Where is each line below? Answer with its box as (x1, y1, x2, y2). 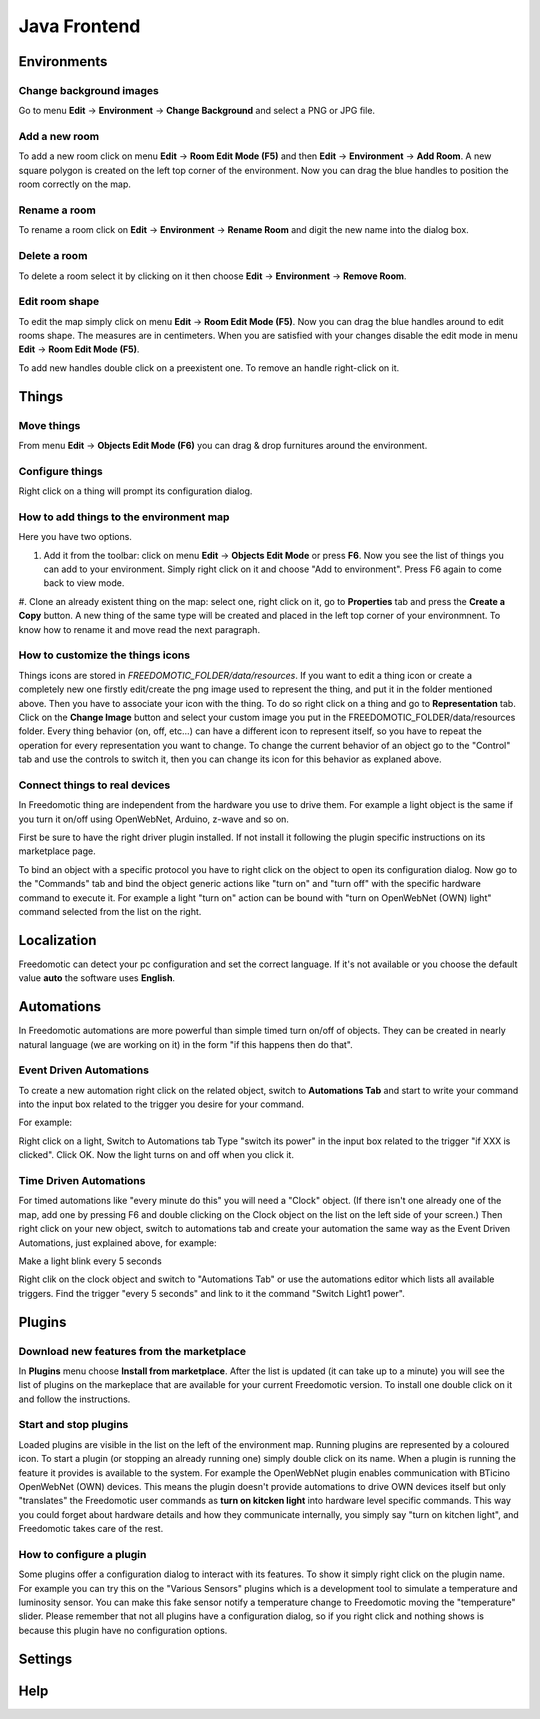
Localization (18, 931, 97, 949)
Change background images (18, 83, 159, 97)
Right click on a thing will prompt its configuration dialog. (18, 485, 253, 497)
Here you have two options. (18, 531, 132, 543)
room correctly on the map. (18, 178, 132, 190)
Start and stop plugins (18, 1418, 129, 1432)
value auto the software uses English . (18, 972, 175, 984)
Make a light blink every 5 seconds (18, 1255, 162, 1267)
